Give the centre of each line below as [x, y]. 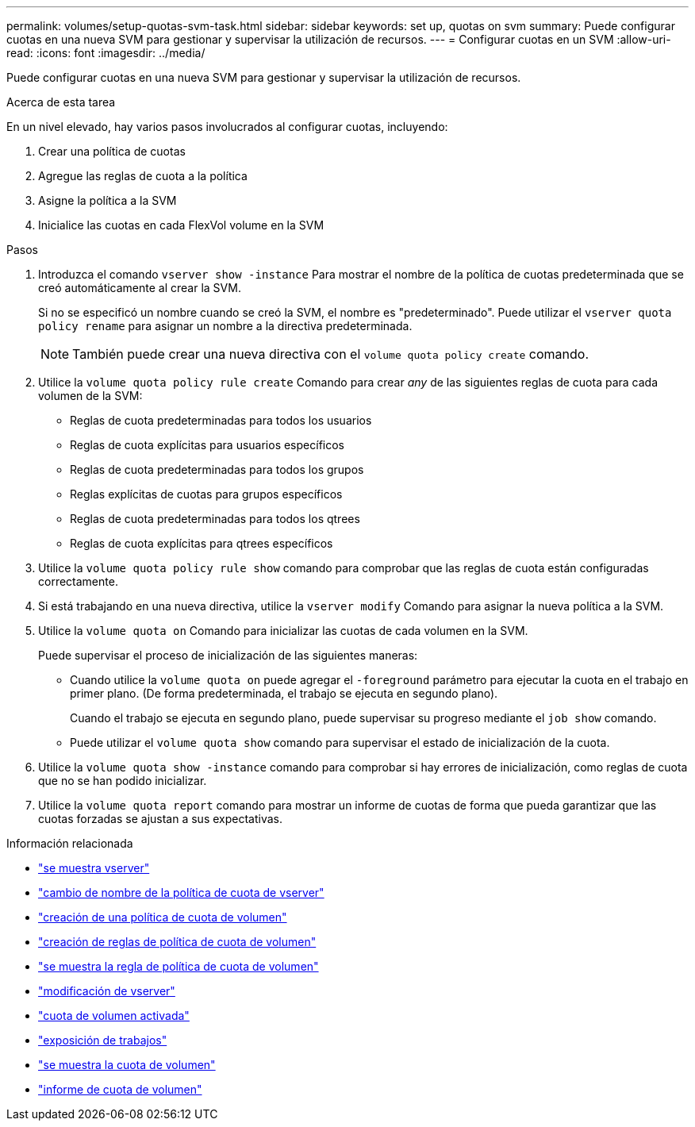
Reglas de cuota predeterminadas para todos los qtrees [215, 519]
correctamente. [78, 581]
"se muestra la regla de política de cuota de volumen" [179, 966]
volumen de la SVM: [90, 396]
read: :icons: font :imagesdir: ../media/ [106, 53]
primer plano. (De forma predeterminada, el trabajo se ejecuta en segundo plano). [284, 693]
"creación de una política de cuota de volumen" [163, 917]
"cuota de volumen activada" [114, 1015]
